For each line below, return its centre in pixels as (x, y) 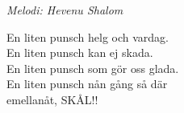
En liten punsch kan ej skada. (80, 52)
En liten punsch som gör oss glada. (93, 68)
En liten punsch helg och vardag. (88, 36)
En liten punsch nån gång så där (87, 84)
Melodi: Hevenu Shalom (65, 10)
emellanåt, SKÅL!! (52, 99)
